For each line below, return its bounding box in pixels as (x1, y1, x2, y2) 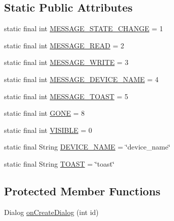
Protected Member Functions (4, 183, 161, 198)
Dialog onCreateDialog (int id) (4, 206, 99, 217)
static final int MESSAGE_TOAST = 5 (4, 91, 128, 101)
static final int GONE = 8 (4, 108, 85, 118)
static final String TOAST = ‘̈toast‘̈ (4, 158, 114, 169)
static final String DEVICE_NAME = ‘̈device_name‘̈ (4, 141, 170, 152)
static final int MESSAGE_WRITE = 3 (4, 57, 129, 67)
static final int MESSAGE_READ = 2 (4, 40, 125, 50)
